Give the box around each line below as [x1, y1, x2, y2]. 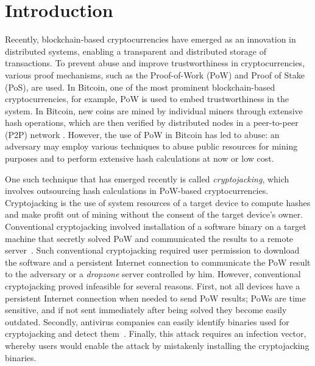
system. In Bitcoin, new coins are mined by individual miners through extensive [5, 104, 303, 117]
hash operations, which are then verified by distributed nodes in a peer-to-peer [5, 116, 299, 129]
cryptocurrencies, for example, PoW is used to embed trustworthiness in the [5, 92, 289, 105]
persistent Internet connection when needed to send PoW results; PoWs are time [5, 291, 306, 304]
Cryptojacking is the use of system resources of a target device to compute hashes [5, 196, 311, 209]
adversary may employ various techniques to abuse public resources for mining [5, 140, 298, 153]
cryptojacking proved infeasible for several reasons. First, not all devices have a [5, 280, 300, 292]
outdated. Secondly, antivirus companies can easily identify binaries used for [5, 315, 289, 328]
